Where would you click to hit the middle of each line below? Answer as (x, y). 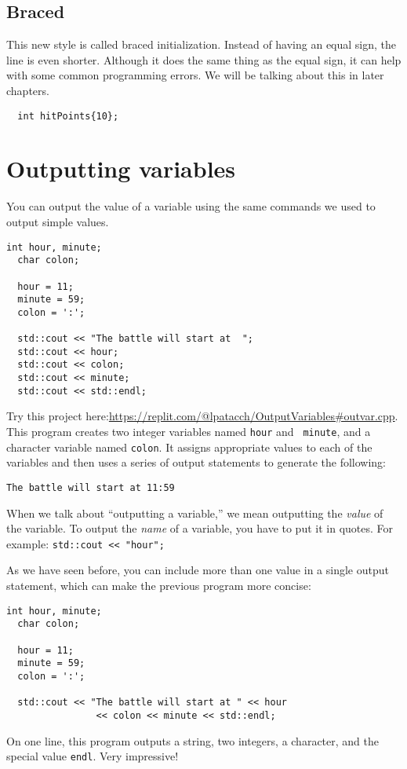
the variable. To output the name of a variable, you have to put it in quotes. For (200, 528)
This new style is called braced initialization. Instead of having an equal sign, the (202, 44)
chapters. (28, 90)
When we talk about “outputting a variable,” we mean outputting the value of (195, 513)
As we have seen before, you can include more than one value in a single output (198, 570)
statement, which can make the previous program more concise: (159, 586)
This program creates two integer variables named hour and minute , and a (189, 432)
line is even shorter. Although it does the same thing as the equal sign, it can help (204, 59)
